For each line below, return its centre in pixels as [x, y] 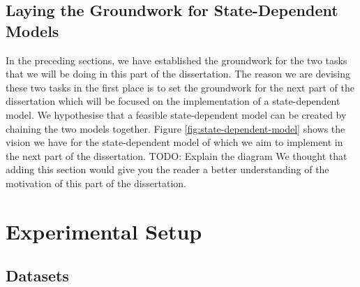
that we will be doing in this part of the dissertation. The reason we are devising [178, 74]
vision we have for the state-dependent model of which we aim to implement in [174, 142]
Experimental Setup [104, 231]
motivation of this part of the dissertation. [96, 183]
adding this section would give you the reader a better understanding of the [167, 169]
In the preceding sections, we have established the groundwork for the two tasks [177, 60]
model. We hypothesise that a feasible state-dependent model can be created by [176, 114]
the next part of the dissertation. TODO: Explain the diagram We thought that [177, 155]
